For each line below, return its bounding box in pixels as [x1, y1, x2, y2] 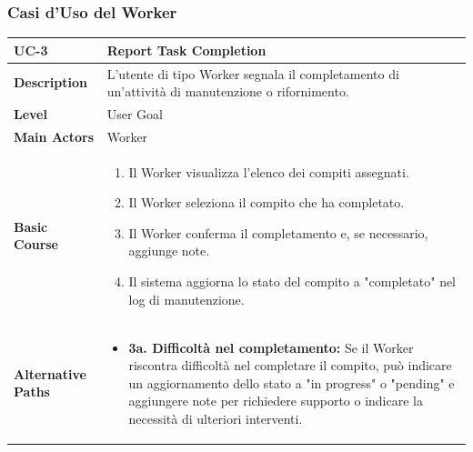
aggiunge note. [128, 241, 210, 260]
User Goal [106, 105, 163, 123]
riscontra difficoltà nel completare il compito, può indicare [128, 356, 452, 375]
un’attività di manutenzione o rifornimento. [106, 82, 349, 101]
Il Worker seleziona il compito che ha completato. [128, 193, 405, 212]
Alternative [14, 364, 86, 383]
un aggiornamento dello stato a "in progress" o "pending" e [128, 373, 455, 392]
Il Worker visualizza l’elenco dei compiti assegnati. [128, 162, 409, 181]
